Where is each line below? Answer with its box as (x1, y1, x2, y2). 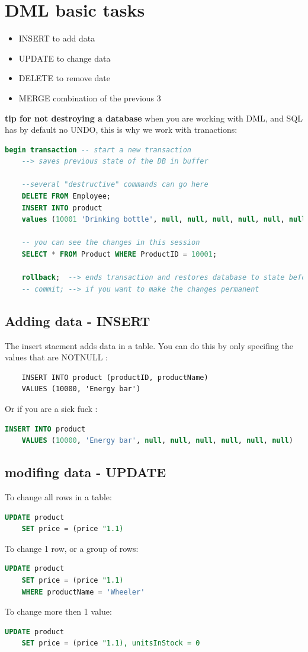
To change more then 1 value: (5, 605, 112, 618)
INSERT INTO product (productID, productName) (21, 373, 208, 382)
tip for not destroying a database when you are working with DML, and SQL (5, 111, 303, 124)
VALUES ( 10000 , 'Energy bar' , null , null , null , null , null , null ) (21, 436, 293, 445)
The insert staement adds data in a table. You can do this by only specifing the (5, 339, 293, 351)
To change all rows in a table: (5, 490, 112, 503)
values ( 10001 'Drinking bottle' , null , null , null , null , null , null (21, 215, 306, 224)
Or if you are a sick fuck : (5, 402, 98, 414)
